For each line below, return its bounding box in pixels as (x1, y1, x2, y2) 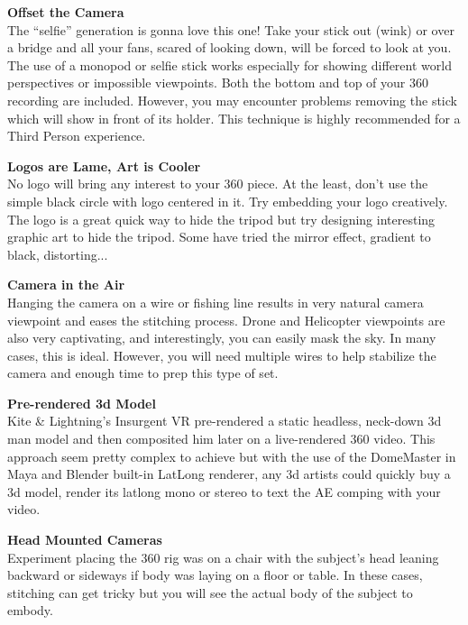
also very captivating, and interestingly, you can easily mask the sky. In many (7, 328, 436, 347)
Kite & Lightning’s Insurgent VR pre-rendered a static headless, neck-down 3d (7, 411, 442, 430)
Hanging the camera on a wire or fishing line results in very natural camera (7, 292, 424, 311)
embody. (7, 601, 53, 620)
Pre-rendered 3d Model (7, 393, 156, 412)
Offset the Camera (7, 3, 124, 21)
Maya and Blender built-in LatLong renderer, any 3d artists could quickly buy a (7, 464, 451, 483)
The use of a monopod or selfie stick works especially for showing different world (7, 55, 452, 74)
